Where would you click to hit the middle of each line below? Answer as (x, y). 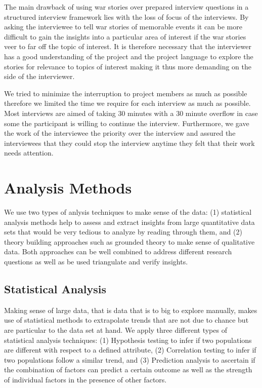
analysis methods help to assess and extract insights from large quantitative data (129, 222)
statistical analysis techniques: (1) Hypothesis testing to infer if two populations (128, 340)
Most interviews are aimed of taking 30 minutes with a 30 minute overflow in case (131, 113)
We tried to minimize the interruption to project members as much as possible (126, 93)
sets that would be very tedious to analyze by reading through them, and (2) (123, 232)
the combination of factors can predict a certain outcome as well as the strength (128, 370)
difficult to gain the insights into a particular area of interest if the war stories (125, 36)
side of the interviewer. (39, 76)
